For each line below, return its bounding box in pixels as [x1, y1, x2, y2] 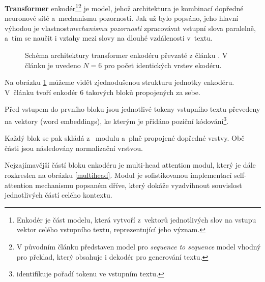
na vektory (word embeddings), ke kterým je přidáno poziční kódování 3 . [5, 114, 229, 126]
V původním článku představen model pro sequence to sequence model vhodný [16, 241, 261, 252]
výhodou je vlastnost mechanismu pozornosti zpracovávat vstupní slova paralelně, [5, 22, 256, 33]
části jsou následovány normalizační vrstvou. [5, 142, 143, 153]
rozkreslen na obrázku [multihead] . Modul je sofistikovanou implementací [5, 170, 232, 180]
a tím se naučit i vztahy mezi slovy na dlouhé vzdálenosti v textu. [5, 33, 213, 43]
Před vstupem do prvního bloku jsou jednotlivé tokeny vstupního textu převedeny [5, 104, 260, 114]
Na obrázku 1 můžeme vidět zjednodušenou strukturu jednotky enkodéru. [5, 77, 234, 87]
